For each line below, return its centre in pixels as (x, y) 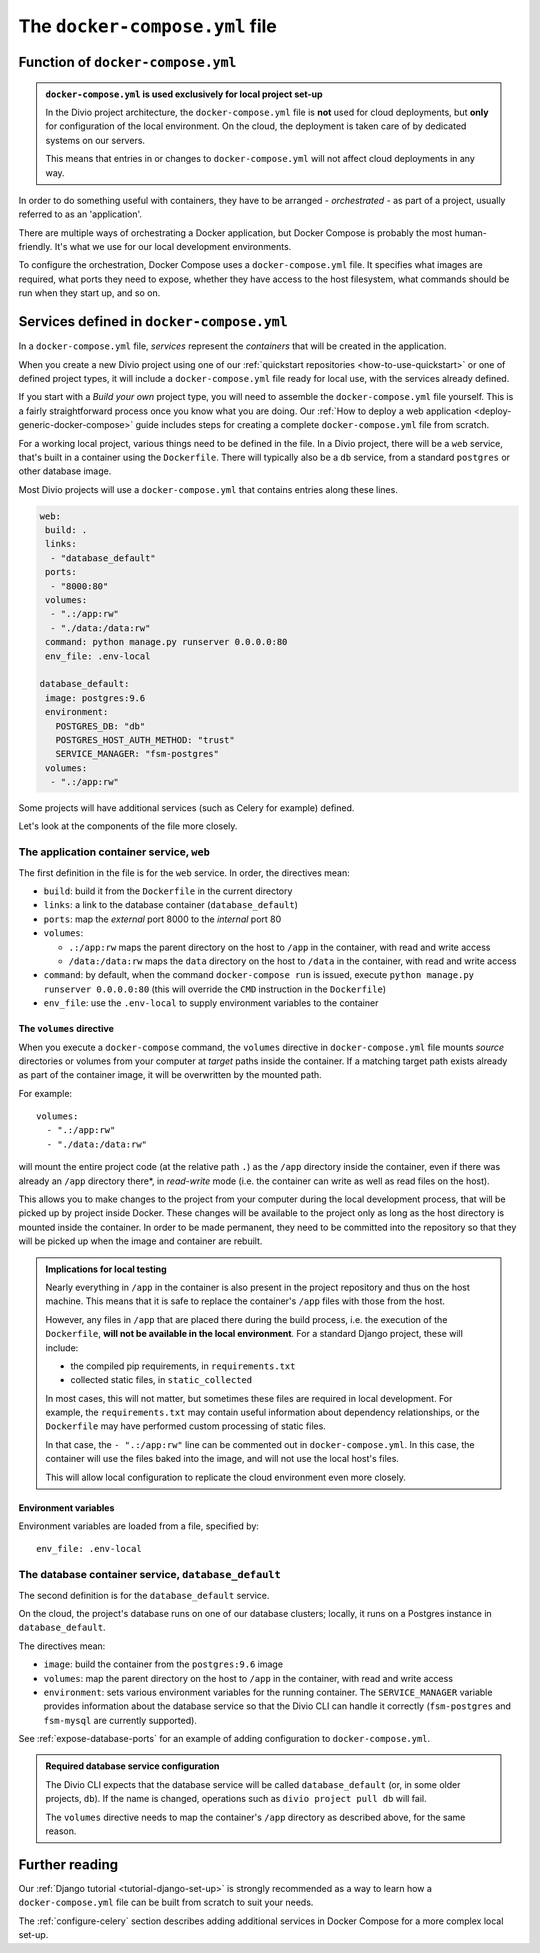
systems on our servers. (95, 140)
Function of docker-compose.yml (127, 61)
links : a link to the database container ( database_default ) (171, 905)
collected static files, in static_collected (161, 1380)
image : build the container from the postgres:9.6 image (163, 1664)
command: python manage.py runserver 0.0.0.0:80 (166, 642)
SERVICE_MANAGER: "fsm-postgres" (137, 754)
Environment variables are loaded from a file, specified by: (139, 1526)
